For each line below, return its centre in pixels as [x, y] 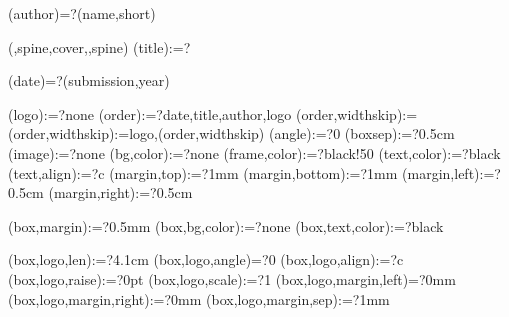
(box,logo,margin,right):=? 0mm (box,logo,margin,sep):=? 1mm [199, 298]
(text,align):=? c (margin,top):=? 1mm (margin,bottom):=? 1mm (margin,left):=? [254, 172]
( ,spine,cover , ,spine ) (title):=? [99, 46]
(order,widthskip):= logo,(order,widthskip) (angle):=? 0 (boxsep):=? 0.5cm [231, 133]
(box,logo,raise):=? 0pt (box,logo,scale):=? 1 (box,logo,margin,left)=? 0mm [232, 278]
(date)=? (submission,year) [89, 80]
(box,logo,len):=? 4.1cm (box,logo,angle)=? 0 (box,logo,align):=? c [206, 259]
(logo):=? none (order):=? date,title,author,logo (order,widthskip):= [213, 113]
